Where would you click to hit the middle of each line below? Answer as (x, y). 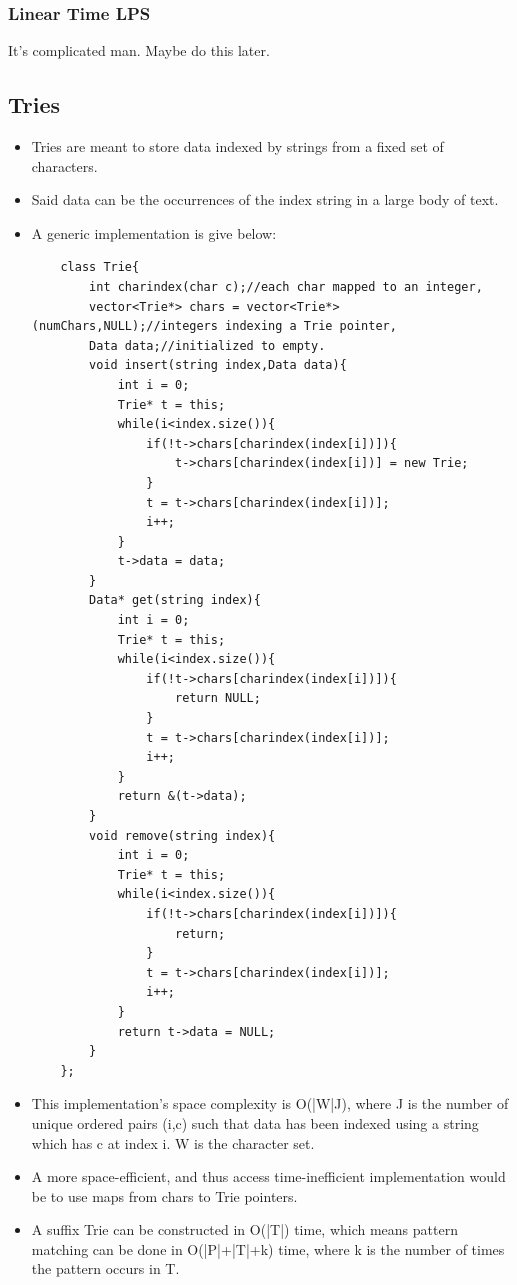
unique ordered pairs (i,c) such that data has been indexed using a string (255, 1122)
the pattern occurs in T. (105, 1268)
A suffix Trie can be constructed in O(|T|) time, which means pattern (244, 1229)
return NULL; (217, 698)
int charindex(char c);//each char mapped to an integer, (286, 286)
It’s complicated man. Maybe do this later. (139, 50)
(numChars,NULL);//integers (124, 326)
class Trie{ (100, 267)
